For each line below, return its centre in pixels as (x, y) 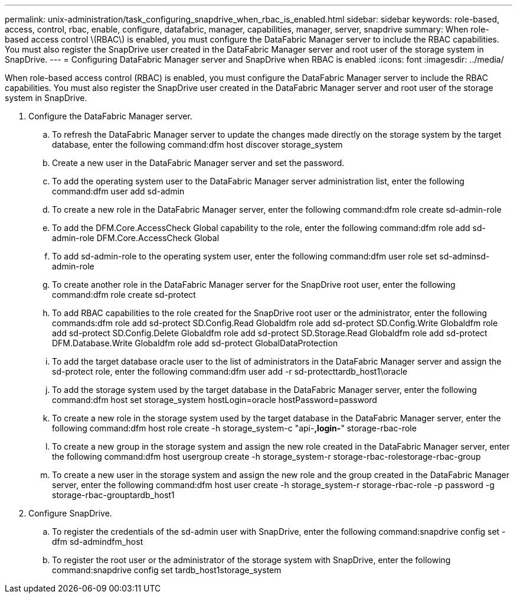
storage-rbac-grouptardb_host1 (113, 495)
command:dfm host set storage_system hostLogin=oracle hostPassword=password (215, 400)
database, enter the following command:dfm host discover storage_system (197, 144)
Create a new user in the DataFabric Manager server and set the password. (198, 163)
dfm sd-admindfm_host (98, 542)
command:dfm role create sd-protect (124, 295)
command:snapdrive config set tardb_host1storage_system (167, 570)
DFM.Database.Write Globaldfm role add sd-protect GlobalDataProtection (195, 343)
